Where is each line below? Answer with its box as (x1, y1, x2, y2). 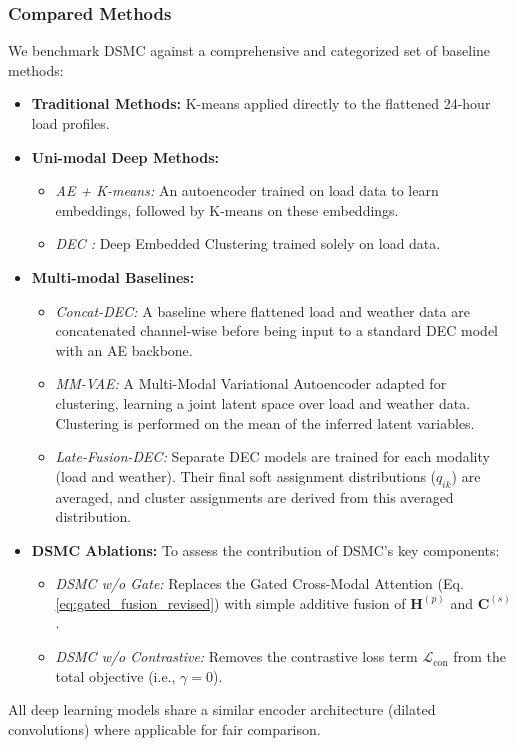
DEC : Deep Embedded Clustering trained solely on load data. (55, 233, 441, 254)
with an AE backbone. (55, 339, 193, 360)
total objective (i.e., (55, 665, 176, 686)
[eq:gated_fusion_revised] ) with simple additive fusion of (55, 592, 406, 613)
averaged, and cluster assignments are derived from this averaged (55, 486, 454, 507)
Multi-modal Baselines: (31, 266, 195, 287)
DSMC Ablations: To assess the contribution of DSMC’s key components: (31, 539, 500, 560)
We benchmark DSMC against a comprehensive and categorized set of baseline (8, 40, 491, 61)
